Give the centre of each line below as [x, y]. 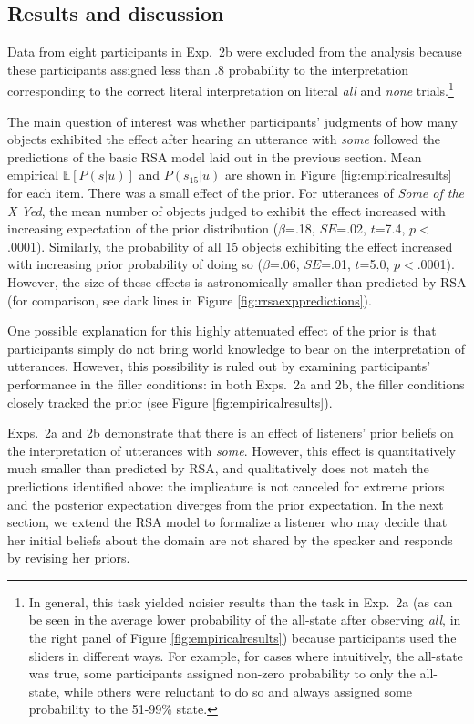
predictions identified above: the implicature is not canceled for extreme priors [226, 486]
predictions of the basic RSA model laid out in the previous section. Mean [215, 156]
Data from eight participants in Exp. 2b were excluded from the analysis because [235, 52]
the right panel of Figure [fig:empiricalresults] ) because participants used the [242, 638]
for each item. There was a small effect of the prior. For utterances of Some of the [236, 193]
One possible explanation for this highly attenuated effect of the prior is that [222, 331]
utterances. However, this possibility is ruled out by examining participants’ [219, 366]
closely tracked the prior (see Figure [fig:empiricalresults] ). [170, 402]
